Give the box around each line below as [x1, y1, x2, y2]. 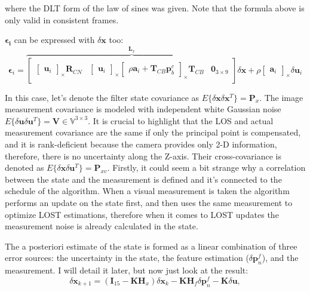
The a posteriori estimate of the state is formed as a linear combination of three [5, 239, 297, 252]
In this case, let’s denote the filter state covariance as [5, 91, 199, 103]
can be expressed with [14, 33, 95, 46]
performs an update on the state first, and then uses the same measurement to [5, 196, 293, 208]
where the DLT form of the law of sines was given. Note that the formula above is [5, 2, 305, 14]
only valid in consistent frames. [5, 13, 119, 26]
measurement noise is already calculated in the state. [5, 220, 198, 232]
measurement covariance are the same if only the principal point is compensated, [5, 126, 301, 139]
